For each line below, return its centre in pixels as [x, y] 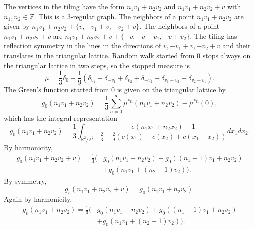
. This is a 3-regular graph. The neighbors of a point [114, 16]
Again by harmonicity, [38, 198]
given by [17, 26]
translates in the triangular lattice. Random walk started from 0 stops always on [127, 55]
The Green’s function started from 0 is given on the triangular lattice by [115, 90]
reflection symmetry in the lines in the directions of [83, 46]
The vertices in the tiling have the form [64, 6]
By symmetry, [25, 180]
